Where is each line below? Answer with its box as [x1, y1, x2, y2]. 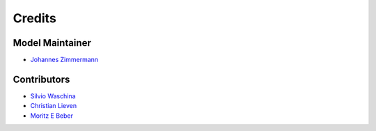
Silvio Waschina [30, 91, 76, 100]
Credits [13, 10, 57, 26]
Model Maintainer [13, 37, 92, 49]
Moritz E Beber [30, 111, 73, 120]
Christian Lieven [30, 102, 77, 110]
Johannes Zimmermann [30, 56, 99, 64]
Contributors [13, 73, 70, 85]
